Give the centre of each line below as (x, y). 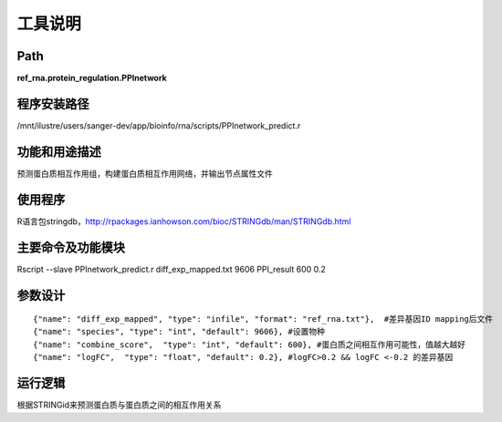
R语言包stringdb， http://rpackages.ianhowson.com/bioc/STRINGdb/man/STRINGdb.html (184, 221)
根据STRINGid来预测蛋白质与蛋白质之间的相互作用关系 (119, 405)
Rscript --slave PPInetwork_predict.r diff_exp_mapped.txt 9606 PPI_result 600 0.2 (171, 269)
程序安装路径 (53, 103)
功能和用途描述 (59, 152)
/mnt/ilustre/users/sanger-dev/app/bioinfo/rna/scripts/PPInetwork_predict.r (159, 125)
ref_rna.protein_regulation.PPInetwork (92, 78)
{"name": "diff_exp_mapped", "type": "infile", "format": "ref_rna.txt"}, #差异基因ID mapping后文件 (263, 319)
